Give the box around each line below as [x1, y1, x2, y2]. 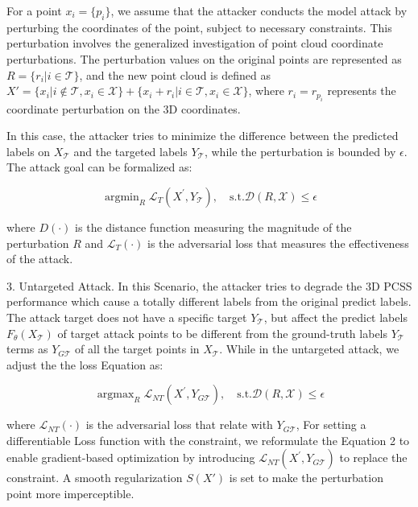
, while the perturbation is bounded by [204, 142, 396, 159]
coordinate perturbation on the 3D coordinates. [6, 100, 241, 117]
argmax [97, 389, 135, 401]
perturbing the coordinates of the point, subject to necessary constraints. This [6, 19, 392, 35]
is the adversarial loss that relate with [85, 416, 273, 433]
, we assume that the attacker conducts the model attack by [110, 2, 408, 19]
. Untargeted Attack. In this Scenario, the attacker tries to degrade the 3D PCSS [12, 277, 412, 294]
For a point [6, 2, 62, 19]
